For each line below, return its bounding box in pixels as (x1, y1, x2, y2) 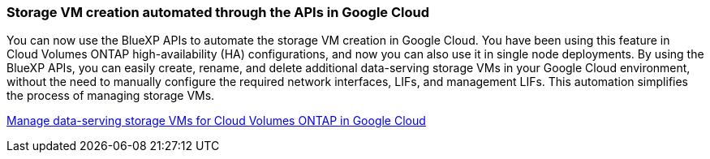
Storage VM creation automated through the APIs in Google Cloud (6, 4, 429, 20)
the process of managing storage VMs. (6, 88, 215, 103)
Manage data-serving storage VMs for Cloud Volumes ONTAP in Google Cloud (6, 114, 426, 128)
